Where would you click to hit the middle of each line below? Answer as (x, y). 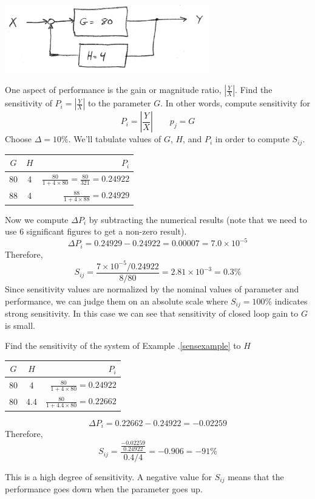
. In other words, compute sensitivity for (235, 103)
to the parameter (120, 103)
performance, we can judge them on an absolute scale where (117, 301)
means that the (256, 476)
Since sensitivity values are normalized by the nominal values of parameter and (152, 288)
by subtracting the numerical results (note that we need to (198, 219)
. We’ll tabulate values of (115, 139)
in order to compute (252, 139)
